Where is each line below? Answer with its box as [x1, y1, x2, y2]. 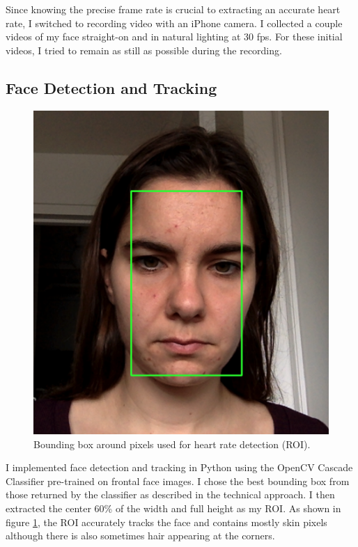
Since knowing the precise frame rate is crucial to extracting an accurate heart [6, 2, 341, 16]
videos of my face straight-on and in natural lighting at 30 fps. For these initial [6, 29, 343, 44]
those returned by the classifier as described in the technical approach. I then [6, 487, 335, 502]
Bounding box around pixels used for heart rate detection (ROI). [33, 436, 311, 451]
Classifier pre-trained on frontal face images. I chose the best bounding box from [6, 473, 350, 488]
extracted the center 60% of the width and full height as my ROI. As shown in [6, 500, 341, 515]
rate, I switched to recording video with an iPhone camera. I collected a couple [6, 15, 343, 30]
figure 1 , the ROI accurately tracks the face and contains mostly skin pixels [6, 514, 327, 529]
